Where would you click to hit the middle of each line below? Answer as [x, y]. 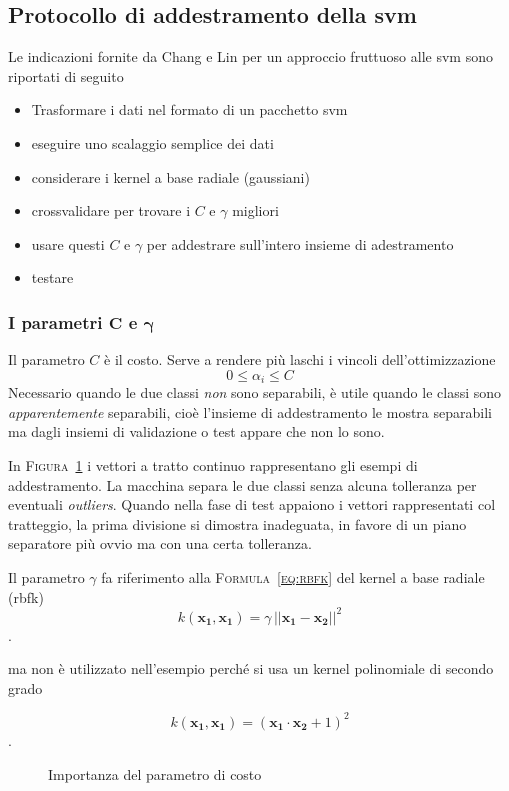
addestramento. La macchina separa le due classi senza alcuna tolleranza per [242, 484]
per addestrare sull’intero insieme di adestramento [300, 243]
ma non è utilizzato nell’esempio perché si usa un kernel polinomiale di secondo [251, 668]
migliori [255, 210]
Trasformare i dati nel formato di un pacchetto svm [189, 109]
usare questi [68, 243]
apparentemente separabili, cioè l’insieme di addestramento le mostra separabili [250, 411]
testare [52, 277]
